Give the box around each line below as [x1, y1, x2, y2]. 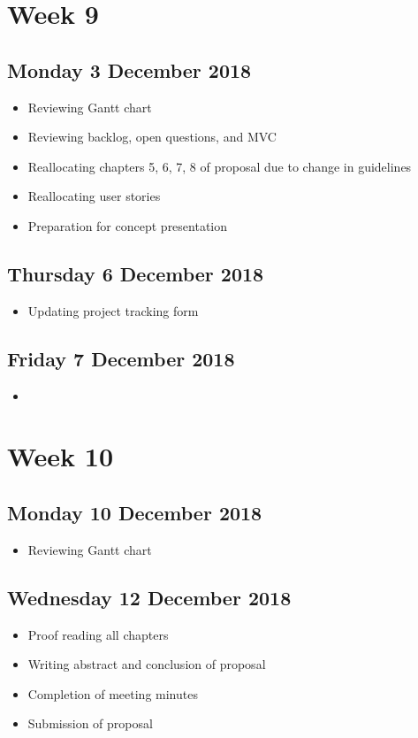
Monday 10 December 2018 [7, 498, 262, 526]
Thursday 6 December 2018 [7, 259, 264, 287]
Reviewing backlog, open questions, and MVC [27, 127, 277, 146]
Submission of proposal [27, 714, 153, 733]
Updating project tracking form [27, 301, 199, 319]
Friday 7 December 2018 [7, 344, 235, 372]
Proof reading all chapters [27, 625, 169, 643]
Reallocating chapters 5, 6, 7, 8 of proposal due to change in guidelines [27, 157, 412, 175]
